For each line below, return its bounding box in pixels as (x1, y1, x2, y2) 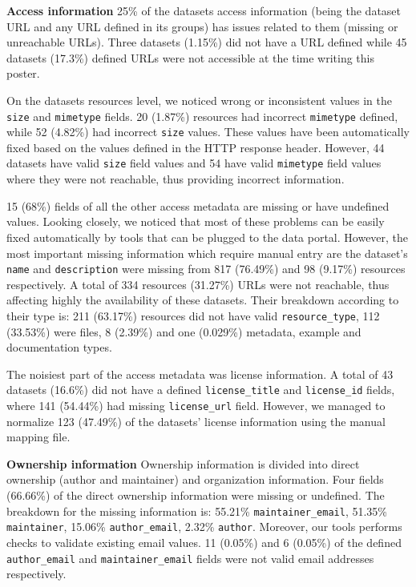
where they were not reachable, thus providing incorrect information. (6, 171, 345, 187)
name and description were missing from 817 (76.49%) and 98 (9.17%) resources (6, 260, 406, 277)
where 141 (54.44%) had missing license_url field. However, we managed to (6, 397, 386, 414)
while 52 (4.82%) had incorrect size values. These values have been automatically (6, 123, 410, 140)
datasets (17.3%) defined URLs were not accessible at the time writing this (6, 49, 374, 66)
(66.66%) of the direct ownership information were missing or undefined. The (6, 487, 385, 504)
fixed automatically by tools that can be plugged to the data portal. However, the (6, 228, 409, 245)
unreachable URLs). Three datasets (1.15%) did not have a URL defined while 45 (6, 34, 407, 50)
